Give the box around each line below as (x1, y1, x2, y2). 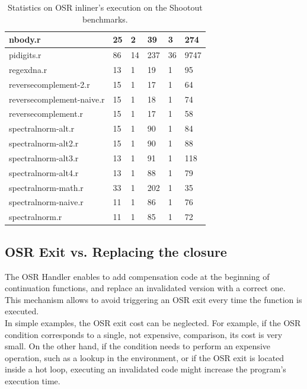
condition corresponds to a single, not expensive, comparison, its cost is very (5, 328, 283, 340)
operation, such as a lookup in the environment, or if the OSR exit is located (5, 351, 284, 364)
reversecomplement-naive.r (9, 93, 105, 105)
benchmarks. (82, 12, 128, 25)
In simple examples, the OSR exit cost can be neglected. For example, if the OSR (5, 316, 301, 329)
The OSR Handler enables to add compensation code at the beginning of (5, 270, 270, 282)
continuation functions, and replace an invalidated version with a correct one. (5, 282, 286, 294)
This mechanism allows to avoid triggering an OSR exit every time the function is (5, 293, 302, 305)
